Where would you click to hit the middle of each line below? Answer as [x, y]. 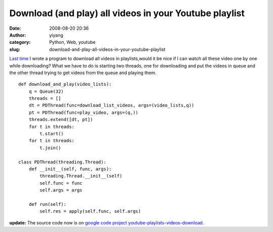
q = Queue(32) [46, 91]
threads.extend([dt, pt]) [61, 120]
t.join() [50, 148]
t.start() [52, 134]
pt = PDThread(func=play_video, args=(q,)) [83, 112]
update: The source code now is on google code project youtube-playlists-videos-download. [107, 222]
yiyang [56, 35]
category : [20, 42]
